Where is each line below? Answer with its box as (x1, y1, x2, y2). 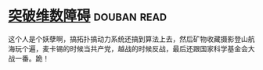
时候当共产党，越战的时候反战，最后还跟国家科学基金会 (69, 44, 248, 53)
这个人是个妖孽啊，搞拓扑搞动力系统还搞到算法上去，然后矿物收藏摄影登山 (8, 34, 248, 44)
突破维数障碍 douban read (8, 7, 167, 25)
